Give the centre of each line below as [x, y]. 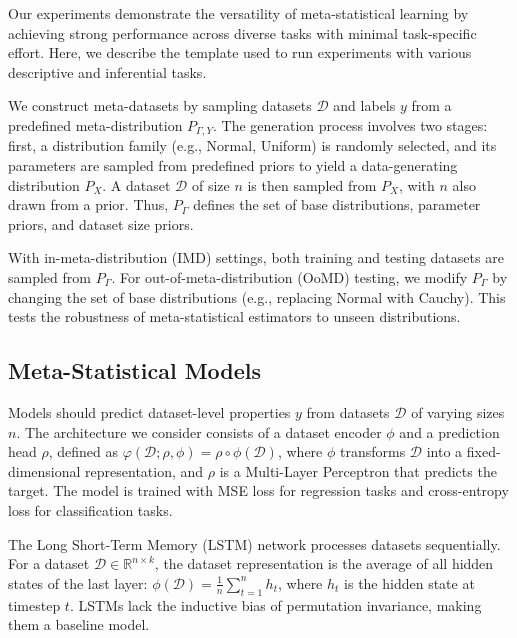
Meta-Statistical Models [135, 370]
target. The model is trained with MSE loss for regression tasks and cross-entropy [258, 490]
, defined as [83, 451]
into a [444, 451]
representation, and [144, 470]
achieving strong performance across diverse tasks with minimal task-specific [242, 32]
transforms [373, 451]
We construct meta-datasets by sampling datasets [160, 105]
